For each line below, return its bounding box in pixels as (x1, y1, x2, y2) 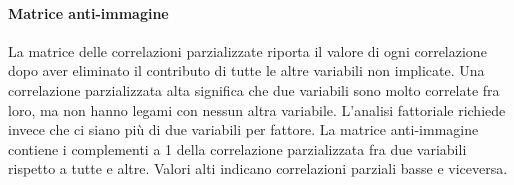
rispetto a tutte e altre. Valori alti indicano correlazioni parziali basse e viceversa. (8, 158, 508, 179)
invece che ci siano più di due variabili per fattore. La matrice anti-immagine (8, 119, 479, 140)
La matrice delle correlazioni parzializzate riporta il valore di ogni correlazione (8, 40, 487, 61)
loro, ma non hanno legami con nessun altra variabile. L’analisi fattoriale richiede (8, 99, 506, 120)
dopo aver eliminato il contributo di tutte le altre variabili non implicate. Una (8, 60, 485, 81)
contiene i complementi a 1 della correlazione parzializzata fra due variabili (8, 138, 467, 159)
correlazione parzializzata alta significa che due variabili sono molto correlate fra (8, 79, 500, 100)
